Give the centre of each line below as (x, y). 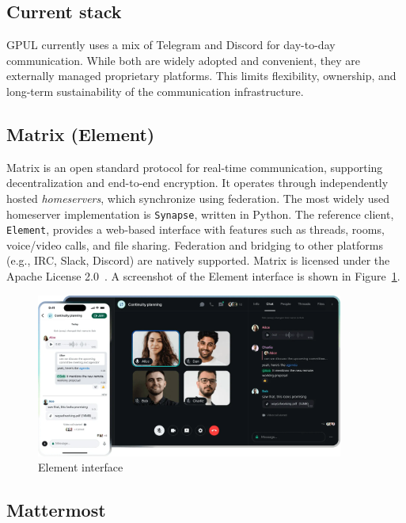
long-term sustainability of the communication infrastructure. (155, 91)
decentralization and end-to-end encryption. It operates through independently (197, 183)
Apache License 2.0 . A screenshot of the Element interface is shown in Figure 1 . (203, 276)
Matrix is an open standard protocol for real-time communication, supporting (195, 167)
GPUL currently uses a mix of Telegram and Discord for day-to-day (171, 45)
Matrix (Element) (81, 134)
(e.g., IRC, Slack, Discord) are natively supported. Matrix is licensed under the (198, 260)
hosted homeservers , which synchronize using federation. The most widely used (198, 198)
